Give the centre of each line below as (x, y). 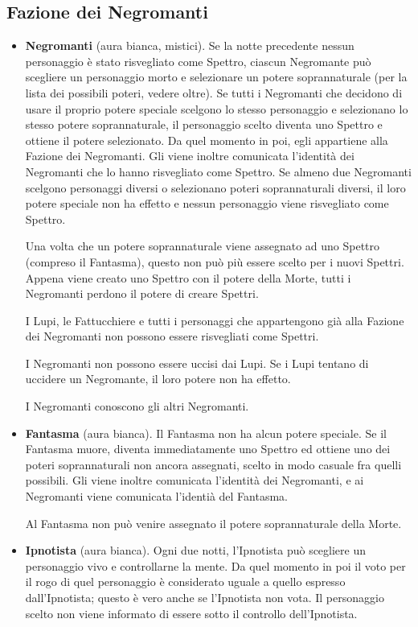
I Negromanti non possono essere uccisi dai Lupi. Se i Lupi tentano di (197, 363)
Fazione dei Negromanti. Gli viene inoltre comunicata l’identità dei (190, 156)
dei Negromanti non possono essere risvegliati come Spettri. (172, 336)
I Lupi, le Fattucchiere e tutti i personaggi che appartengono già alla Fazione (215, 320)
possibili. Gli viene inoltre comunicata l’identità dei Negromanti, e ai (195, 480)
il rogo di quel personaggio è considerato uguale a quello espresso (185, 582)
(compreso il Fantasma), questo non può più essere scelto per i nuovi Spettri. (215, 261)
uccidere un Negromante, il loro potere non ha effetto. (158, 379)
